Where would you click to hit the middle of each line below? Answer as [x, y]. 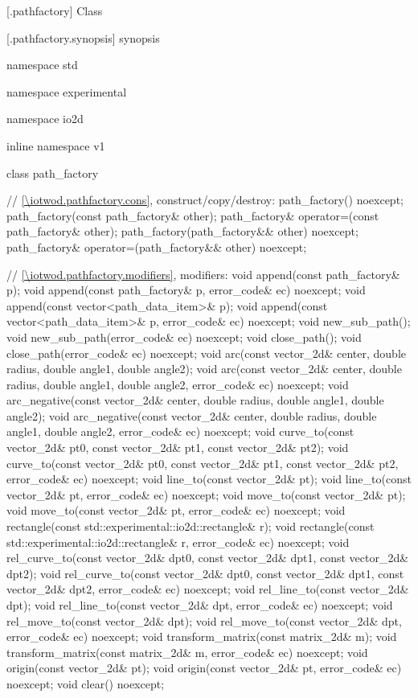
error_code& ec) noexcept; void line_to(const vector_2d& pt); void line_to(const [209, 479]
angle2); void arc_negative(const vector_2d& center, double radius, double [192, 415]
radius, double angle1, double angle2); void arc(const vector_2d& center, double [204, 369]
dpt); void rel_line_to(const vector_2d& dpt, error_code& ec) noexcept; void [200, 605]
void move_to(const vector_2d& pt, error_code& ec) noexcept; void [176, 510]
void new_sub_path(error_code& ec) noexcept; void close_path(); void [184, 337]
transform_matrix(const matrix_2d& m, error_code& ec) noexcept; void [187, 652]
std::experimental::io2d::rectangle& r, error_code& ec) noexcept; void [178, 542]
